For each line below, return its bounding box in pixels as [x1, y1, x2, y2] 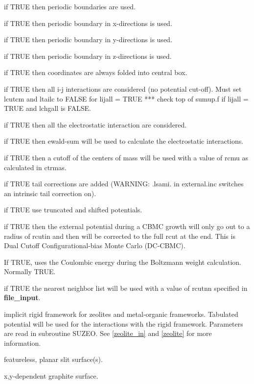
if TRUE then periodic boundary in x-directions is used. [4, 18, 172, 28]
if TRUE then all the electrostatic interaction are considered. [4, 119, 187, 129]
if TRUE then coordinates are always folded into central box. [4, 67, 187, 77]
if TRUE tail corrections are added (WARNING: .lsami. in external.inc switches [4, 179, 244, 189]
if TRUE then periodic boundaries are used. [4, 1, 136, 11]
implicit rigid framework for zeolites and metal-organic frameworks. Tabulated [4, 309, 238, 319]
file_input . [4, 292, 41, 303]
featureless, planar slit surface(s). [4, 354, 103, 364]
